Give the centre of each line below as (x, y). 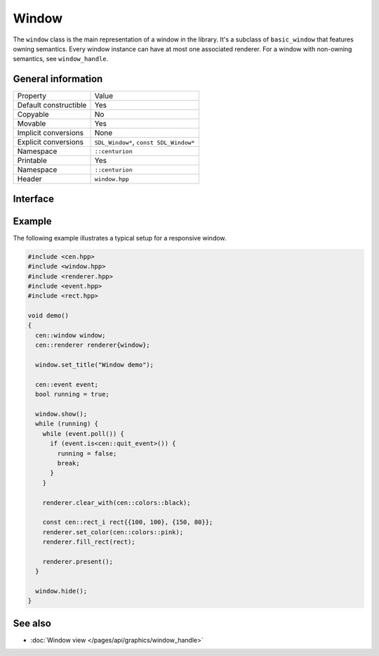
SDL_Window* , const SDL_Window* (145, 142)
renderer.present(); (78, 561)
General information (58, 79)
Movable (32, 124)
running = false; (87, 453)
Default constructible (52, 105)
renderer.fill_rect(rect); (89, 542)
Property (32, 96)
